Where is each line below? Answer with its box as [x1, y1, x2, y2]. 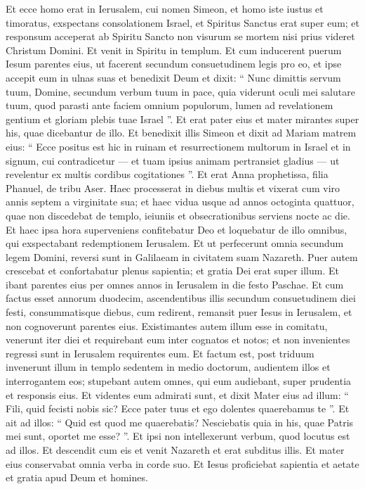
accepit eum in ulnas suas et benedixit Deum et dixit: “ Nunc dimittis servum [6, 70, 341, 84]
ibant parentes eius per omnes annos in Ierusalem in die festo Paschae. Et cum [6, 277, 344, 291]
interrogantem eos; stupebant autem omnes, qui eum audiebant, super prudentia [6, 374, 352, 388]
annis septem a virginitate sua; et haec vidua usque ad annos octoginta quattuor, [6, 194, 354, 209]
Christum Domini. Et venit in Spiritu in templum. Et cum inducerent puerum [6, 42, 342, 57]
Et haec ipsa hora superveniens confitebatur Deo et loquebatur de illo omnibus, [6, 222, 347, 236]
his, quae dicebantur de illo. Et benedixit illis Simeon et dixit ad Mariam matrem [6, 125, 357, 140]
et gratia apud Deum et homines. [6, 470, 148, 485]
